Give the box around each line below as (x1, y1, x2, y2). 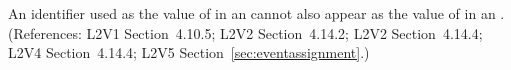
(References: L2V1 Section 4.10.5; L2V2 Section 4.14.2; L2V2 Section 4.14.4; (8, 22, 483, 43)
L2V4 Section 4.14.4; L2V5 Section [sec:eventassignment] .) (8, 42, 370, 63)
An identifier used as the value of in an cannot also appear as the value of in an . (8, 3, 505, 23)
